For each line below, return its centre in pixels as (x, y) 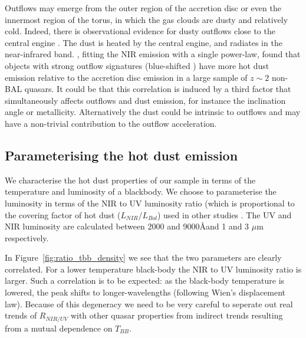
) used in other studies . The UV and (224, 214)
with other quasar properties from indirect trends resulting (177, 315)
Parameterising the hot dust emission (121, 155)
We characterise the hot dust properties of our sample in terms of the (130, 180)
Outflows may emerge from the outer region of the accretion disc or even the (143, 8)
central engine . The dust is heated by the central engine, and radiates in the (144, 42)
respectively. (27, 237)
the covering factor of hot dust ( (63, 214)
